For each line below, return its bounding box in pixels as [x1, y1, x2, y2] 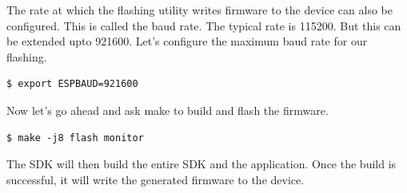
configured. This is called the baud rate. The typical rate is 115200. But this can [6, 17, 401, 33]
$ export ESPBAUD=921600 [6, 78, 138, 90]
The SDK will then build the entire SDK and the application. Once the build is [6, 156, 397, 172]
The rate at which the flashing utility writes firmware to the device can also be [6, 2, 393, 18]
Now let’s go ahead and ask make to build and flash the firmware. [6, 101, 329, 118]
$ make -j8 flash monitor [6, 132, 144, 144]
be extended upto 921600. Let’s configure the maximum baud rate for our [6, 33, 368, 49]
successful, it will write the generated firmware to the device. [6, 171, 305, 187]
